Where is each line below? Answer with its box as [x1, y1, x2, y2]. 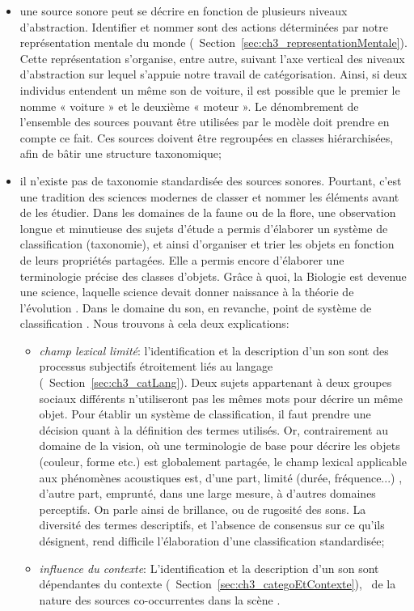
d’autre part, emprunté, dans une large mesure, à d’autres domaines [39, 485, 376, 502]
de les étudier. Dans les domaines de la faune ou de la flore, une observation [19, 204, 396, 221]
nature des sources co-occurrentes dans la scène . [39, 591, 281, 608]
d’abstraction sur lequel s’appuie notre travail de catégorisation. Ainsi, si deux [19, 66, 408, 83]
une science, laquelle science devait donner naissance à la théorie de [19, 283, 354, 300]
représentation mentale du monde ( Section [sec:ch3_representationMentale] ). [19, 34, 408, 51]
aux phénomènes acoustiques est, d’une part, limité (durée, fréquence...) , [39, 469, 403, 486]
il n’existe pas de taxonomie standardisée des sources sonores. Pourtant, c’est [19, 172, 402, 189]
